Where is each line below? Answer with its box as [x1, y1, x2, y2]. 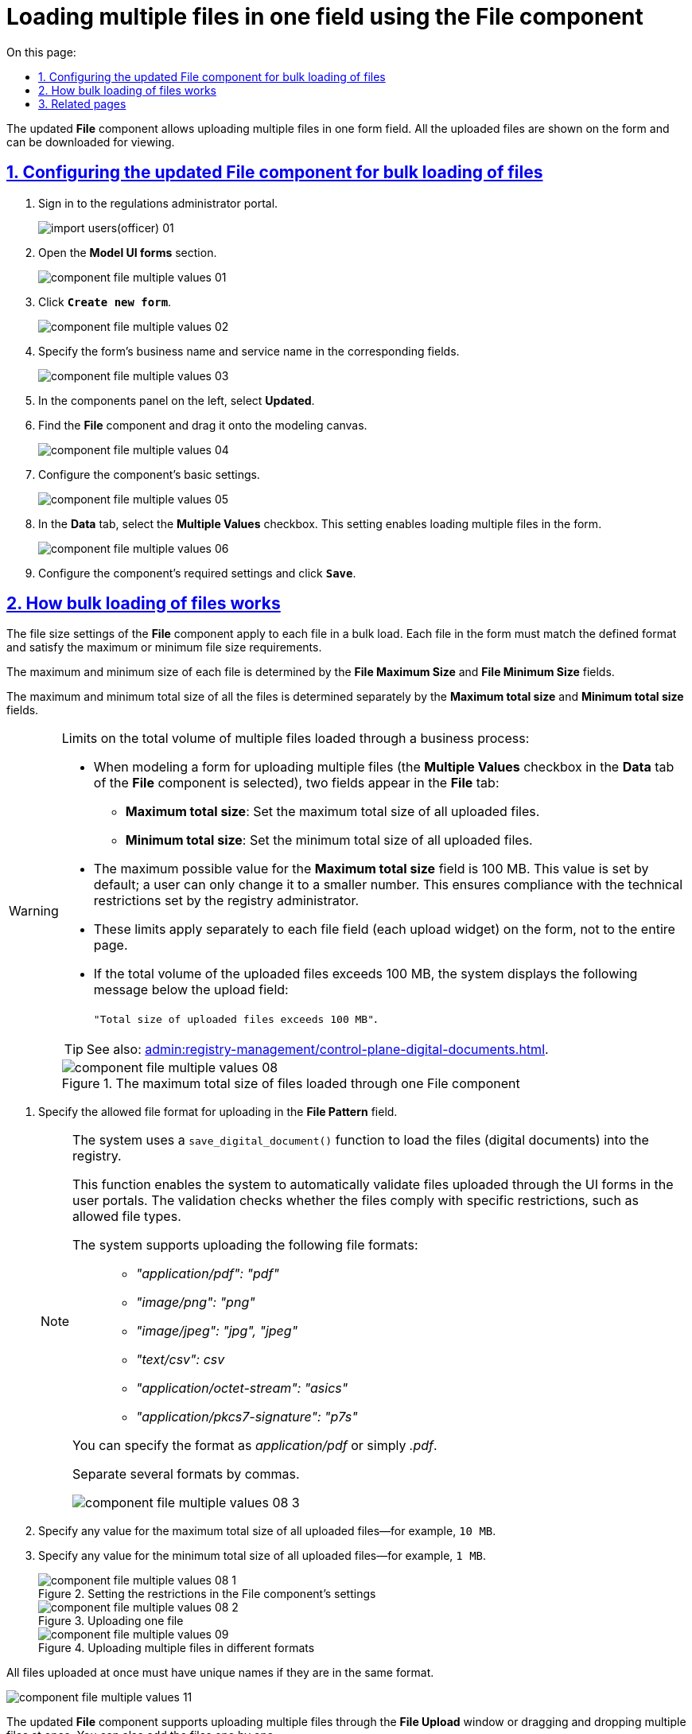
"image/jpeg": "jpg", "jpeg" [136, 1323, 298, 1339]
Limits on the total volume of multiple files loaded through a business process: [61, 730, 530, 747]
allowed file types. [72, 1208, 181, 1225]
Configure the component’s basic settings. [38, 467, 260, 481]
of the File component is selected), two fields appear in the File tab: [93, 775, 500, 791]
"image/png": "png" [136, 1294, 255, 1311]
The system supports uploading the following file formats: [72, 1237, 418, 1254]
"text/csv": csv [136, 1351, 225, 1368]
